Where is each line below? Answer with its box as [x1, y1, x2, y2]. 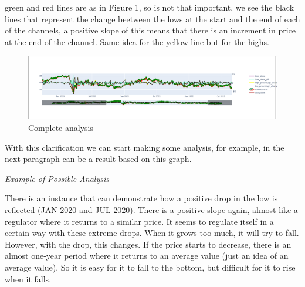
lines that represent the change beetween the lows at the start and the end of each [5, 12, 300, 25]
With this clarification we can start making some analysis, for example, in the [5, 141, 284, 153]
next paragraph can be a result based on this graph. [5, 153, 192, 165]
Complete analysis [28, 121, 93, 134]
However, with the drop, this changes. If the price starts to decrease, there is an [5, 238, 292, 250]
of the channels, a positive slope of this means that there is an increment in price [5, 24, 296, 36]
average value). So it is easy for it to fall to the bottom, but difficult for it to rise [5, 261, 296, 273]
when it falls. [5, 272, 52, 285]
